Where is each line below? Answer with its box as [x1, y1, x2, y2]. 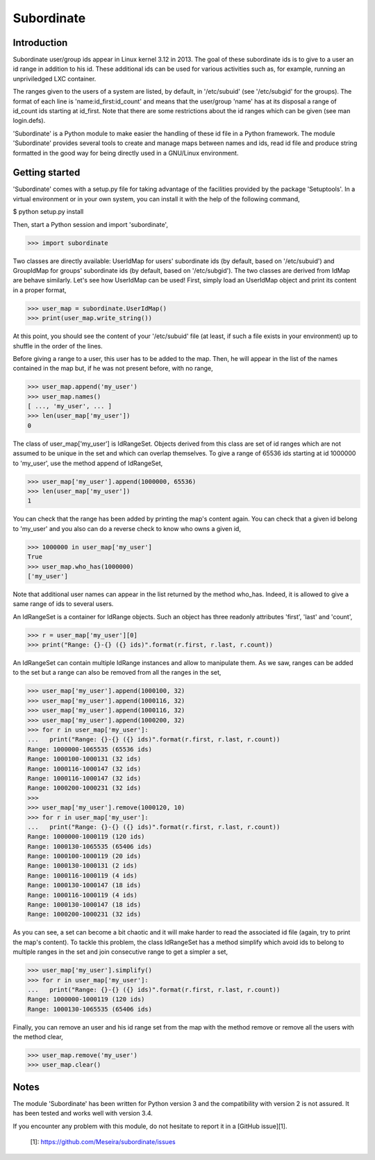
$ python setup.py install [12, 208, 84, 216]
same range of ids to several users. [12, 600, 114, 608]
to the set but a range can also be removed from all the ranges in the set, [12, 669, 222, 677]
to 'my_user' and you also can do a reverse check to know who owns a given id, [12, 524, 241, 532]
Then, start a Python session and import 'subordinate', [12, 220, 168, 228]
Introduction [12, 37, 68, 49]
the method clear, [12, 1033, 64, 1041]
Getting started [12, 167, 81, 178]
